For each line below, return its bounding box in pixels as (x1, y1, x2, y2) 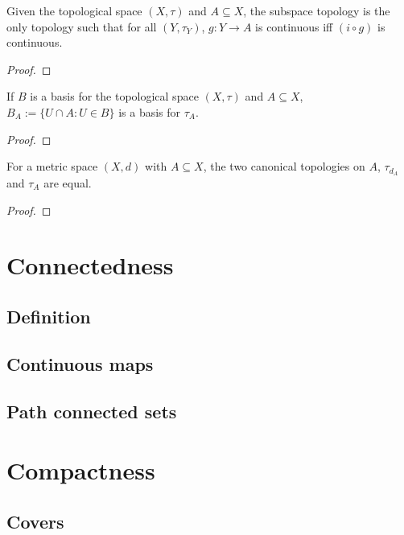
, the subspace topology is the (243, 2, 390, 19)
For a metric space (6, 158, 98, 175)
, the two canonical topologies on (203, 158, 365, 175)
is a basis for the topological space (30, 88, 199, 105)
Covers (6, 508, 64, 533)
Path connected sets (6, 398, 177, 423)
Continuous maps (6, 351, 154, 376)
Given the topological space (6, 2, 142, 19)
